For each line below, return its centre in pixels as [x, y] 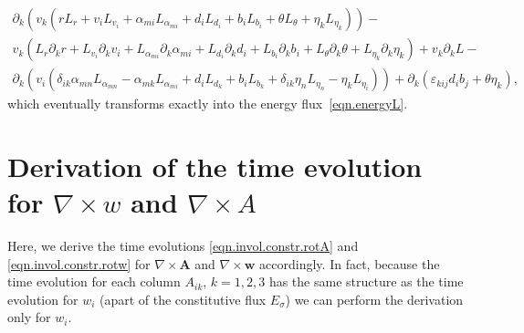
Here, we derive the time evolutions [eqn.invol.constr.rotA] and [183, 245]
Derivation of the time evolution [215, 166]
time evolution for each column [94, 281]
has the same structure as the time [366, 281]
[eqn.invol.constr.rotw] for [79, 263]
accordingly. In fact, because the [350, 263]
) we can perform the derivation [374, 299]
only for [29, 317]
